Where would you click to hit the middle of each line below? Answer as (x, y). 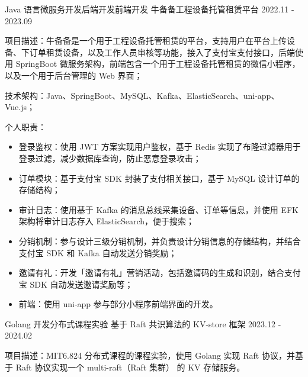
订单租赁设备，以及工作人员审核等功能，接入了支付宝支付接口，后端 (162, 52)
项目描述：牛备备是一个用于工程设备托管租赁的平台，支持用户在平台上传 (146, 41)
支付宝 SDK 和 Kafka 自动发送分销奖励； (98, 252)
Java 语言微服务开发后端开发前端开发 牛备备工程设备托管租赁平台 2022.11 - (150, 9)
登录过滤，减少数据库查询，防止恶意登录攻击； (110, 158)
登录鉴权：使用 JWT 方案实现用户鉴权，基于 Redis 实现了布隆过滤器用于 (160, 146)
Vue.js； (20, 107)
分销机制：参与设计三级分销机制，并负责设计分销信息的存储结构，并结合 (160, 241)
